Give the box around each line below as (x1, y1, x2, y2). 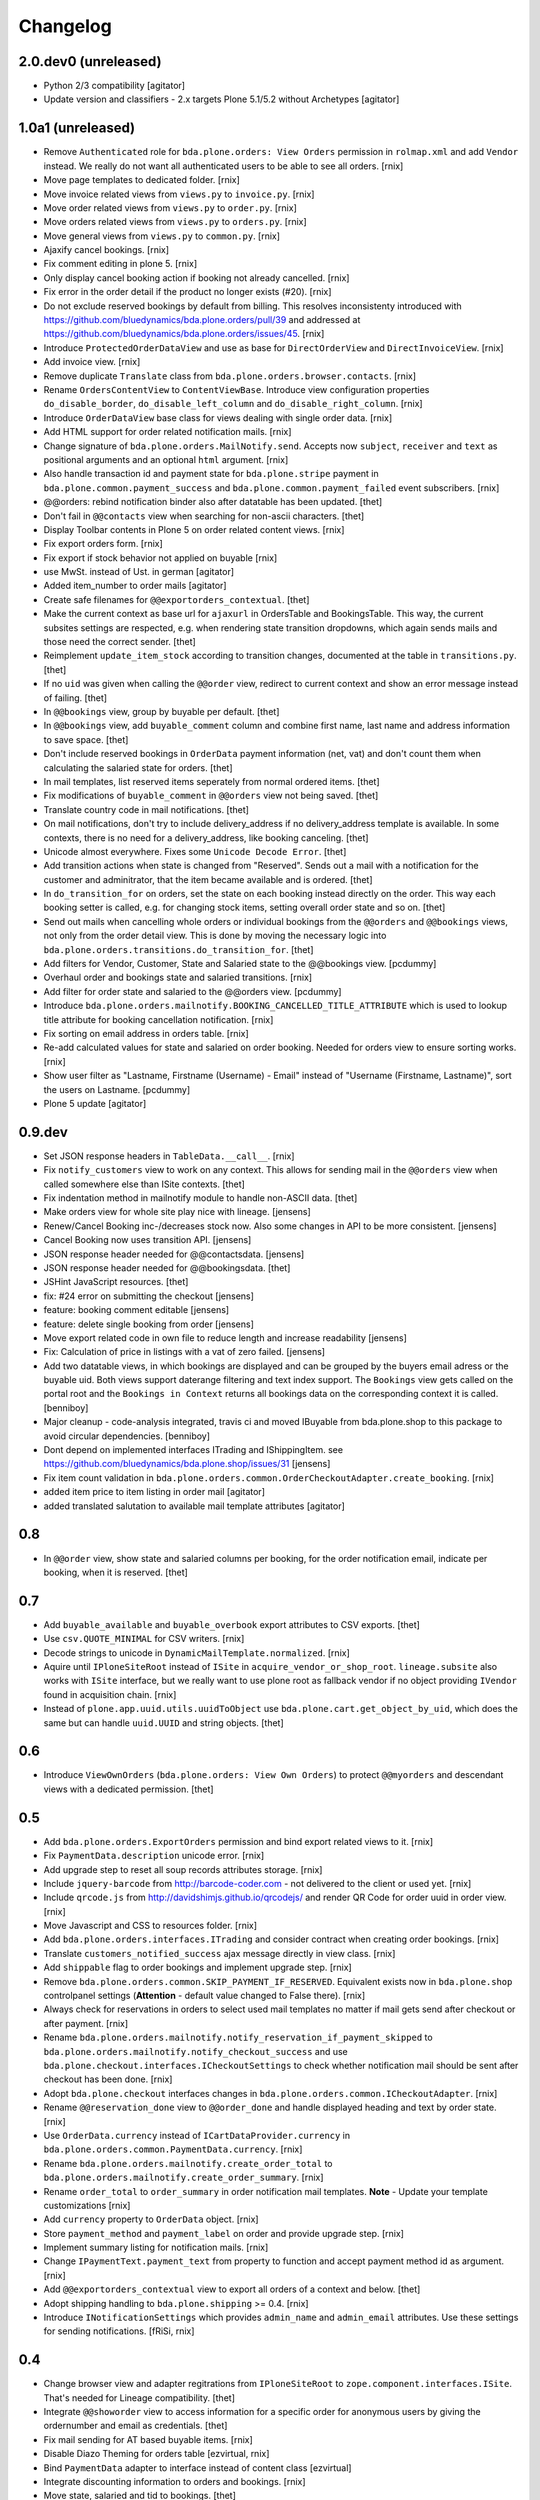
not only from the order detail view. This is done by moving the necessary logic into (43, 930, 387, 942)
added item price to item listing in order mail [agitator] (43, 1486, 265, 1498)
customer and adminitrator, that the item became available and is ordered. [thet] (43, 873, 374, 885)
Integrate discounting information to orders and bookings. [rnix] (43, 2476, 306, 2488)
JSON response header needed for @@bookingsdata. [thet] (43, 1261, 291, 1274)
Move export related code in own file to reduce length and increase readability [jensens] (43, 1331, 407, 1344)
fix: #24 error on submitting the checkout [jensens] (43, 1290, 255, 1302)
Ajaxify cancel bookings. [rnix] (43, 244, 170, 256)
